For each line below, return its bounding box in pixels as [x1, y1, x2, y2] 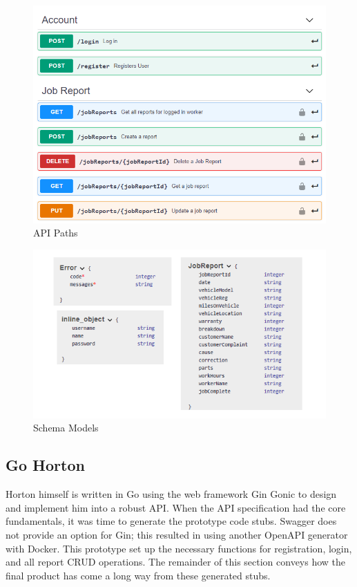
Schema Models [33, 420, 99, 435]
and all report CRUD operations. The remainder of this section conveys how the [6, 555, 346, 569]
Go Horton [6, 454, 85, 476]
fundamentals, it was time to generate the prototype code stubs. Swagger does [6, 514, 337, 528]
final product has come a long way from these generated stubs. [6, 568, 271, 582]
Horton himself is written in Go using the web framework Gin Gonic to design [6, 487, 337, 501]
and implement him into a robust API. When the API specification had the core [6, 500, 346, 514]
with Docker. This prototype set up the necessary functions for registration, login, [6, 541, 352, 555]
